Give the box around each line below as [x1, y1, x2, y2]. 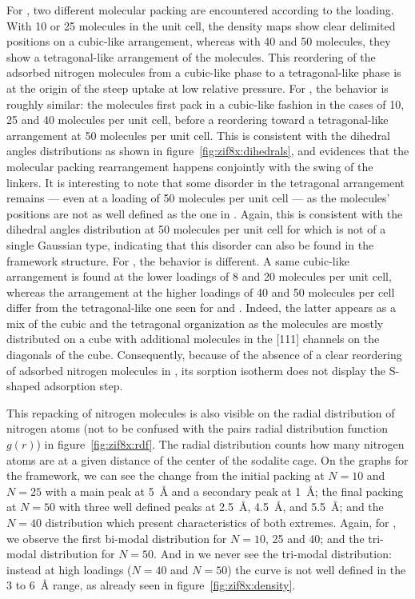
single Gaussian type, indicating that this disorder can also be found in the [6, 236, 374, 253]
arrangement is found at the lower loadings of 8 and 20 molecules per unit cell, [6, 268, 392, 285]
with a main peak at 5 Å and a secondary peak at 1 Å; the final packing [45, 482, 404, 499]
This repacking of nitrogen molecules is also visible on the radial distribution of [6, 404, 395, 421]
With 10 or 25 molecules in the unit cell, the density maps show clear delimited [6, 17, 396, 34]
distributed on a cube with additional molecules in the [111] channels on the [6, 330, 380, 347]
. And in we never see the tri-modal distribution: [154, 545, 392, 562]
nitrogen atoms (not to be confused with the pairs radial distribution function [6, 420, 388, 437]
